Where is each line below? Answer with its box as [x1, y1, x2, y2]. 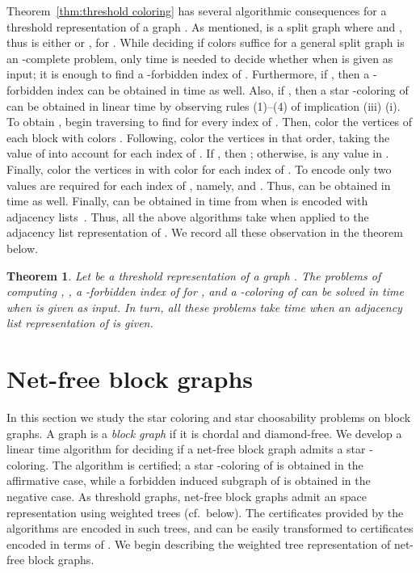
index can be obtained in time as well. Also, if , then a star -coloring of [57, 81, 409, 98]
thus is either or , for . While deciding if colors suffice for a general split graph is [6, 34, 405, 51]
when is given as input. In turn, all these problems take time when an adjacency [6, 298, 402, 315]
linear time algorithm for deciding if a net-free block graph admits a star [6, 440, 366, 457]
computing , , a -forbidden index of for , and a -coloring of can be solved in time [6, 283, 404, 300]
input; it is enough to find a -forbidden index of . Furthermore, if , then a [6, 65, 370, 82]
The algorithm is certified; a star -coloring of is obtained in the [52, 456, 363, 473]
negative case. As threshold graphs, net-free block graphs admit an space [6, 487, 367, 504]
